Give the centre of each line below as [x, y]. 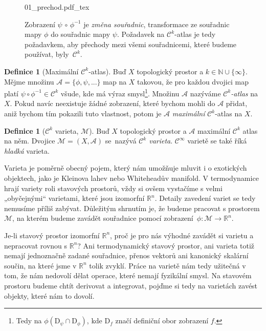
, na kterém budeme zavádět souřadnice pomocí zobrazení [103, 218]
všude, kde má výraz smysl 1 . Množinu [120, 92]
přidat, [237, 103]
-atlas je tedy [195, 34]
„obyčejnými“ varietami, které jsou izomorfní [74, 198]
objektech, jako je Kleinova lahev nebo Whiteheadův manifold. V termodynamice [131, 178]
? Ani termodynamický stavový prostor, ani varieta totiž [166, 245]
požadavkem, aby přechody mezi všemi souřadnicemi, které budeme [131, 44]
